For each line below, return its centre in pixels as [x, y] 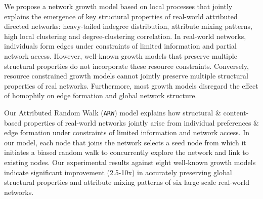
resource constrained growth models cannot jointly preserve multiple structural [126, 76]
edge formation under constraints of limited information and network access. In [127, 132]
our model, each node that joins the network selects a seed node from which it [125, 142]
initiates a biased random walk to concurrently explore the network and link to [126, 152]
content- [236, 112]
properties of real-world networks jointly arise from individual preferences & [141, 122]
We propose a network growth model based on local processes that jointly [118, 6]
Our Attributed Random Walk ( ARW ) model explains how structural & [113, 112]
